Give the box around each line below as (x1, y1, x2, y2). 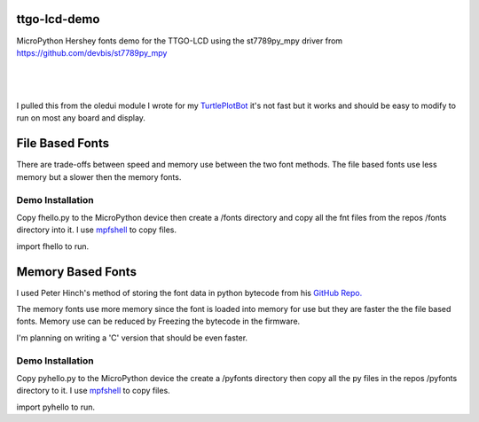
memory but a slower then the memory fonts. (16, 171, 182, 182)
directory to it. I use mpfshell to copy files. (16, 386, 170, 396)
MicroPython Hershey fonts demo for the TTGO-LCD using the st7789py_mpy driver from (16, 35, 343, 46)
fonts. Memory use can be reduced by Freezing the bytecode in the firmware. (16, 316, 301, 327)
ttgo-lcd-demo (16, 12, 100, 27)
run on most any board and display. (16, 113, 146, 123)
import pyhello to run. (16, 402, 96, 412)
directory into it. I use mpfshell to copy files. (16, 224, 177, 235)
